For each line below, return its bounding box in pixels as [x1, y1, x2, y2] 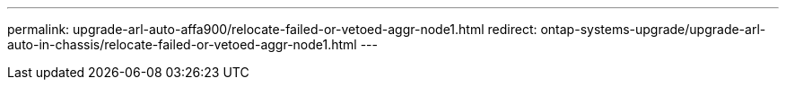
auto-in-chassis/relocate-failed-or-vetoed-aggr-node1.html [7, 37, 357, 52]
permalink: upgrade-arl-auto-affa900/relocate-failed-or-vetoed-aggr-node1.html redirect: [7, 22, 537, 37]
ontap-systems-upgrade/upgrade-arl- [540, 22, 766, 37]
